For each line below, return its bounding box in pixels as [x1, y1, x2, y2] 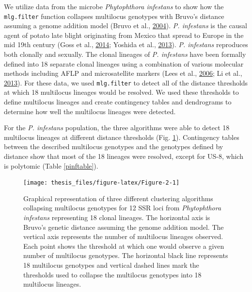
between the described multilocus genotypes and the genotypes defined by [4, 141, 223, 152]
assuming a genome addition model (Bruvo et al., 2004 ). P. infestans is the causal [4, 20, 247, 31]
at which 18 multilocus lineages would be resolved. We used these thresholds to [4, 87, 239, 97]
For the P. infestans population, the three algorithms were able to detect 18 [4, 122, 230, 133]
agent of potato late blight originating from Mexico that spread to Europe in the [4, 30, 244, 40]
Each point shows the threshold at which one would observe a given [23, 240, 224, 251]
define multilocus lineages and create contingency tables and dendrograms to [4, 97, 232, 107]
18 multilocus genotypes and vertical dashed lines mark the [23, 260, 199, 270]
